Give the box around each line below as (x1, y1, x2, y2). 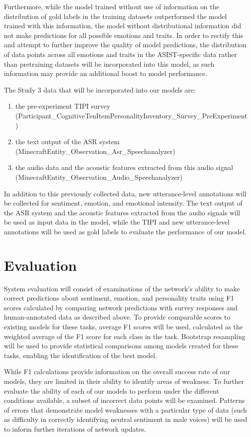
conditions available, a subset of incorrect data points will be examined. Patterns (4, 395, 245, 405)
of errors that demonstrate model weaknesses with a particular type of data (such (4, 404, 247, 415)
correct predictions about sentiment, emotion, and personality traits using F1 (4, 293, 234, 303)
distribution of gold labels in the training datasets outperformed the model (4, 11, 227, 21)
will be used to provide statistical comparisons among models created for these (4, 341, 238, 351)
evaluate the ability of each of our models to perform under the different (4, 385, 219, 396)
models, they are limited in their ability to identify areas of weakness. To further (4, 376, 244, 386)
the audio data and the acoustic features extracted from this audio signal (15, 162, 233, 172)
